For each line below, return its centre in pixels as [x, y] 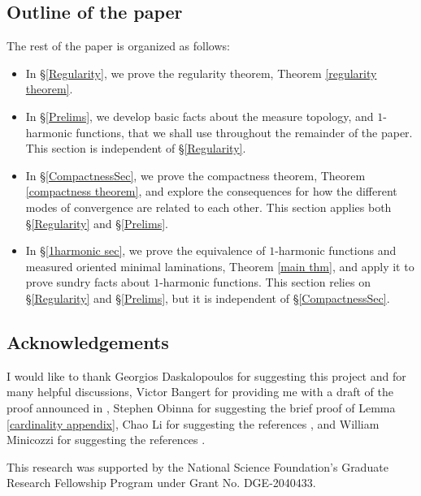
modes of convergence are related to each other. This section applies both [208, 207]
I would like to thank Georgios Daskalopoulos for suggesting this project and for [206, 375]
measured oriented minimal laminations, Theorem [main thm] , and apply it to [220, 266]
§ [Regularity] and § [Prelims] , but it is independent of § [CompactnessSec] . [208, 298]
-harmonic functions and [336, 250]
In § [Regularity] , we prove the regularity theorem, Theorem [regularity [201, 73]
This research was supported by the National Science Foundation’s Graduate [197, 466]
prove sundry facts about [88, 282]
